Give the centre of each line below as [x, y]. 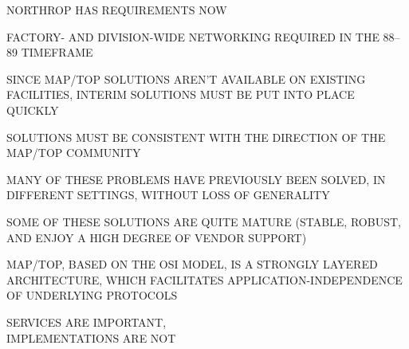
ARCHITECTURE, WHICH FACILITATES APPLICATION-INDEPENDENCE [204, 279]
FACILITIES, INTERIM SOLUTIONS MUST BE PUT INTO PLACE [181, 94]
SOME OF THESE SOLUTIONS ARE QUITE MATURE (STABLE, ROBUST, [204, 221]
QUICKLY [33, 110]
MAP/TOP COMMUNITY [74, 153]
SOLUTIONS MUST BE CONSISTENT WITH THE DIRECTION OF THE [196, 137]
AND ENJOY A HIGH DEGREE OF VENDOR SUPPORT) [157, 237]
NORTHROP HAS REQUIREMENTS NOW [117, 10]
